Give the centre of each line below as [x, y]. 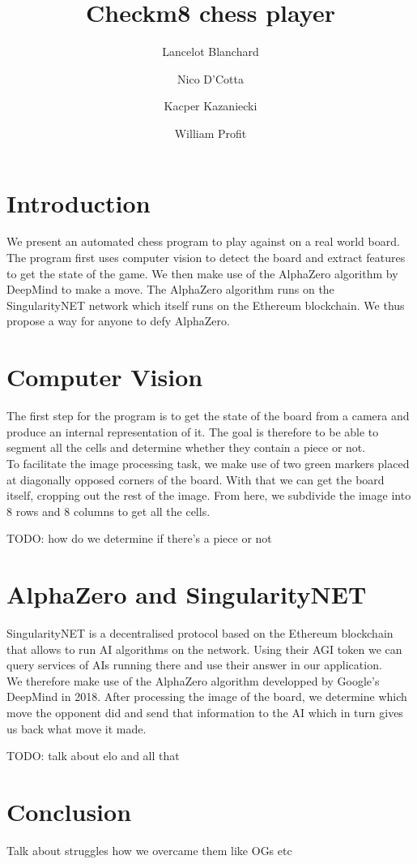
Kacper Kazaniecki [211, 106]
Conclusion [69, 811]
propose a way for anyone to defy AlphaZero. [118, 321]
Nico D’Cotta [211, 78]
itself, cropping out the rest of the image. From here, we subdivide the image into [209, 495]
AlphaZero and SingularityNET [187, 594]
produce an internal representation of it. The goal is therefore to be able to [193, 431]
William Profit [211, 133]
